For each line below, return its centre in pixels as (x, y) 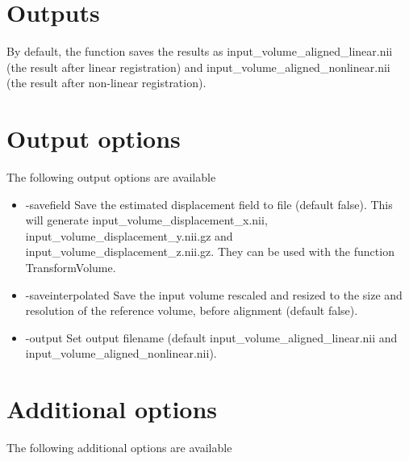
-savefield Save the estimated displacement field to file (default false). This (209, 204)
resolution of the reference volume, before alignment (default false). (192, 310)
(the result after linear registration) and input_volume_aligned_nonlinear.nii (198, 67)
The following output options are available (111, 177)
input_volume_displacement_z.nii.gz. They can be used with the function (210, 251)
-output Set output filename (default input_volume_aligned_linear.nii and (211, 337)
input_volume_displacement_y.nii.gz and (129, 235)
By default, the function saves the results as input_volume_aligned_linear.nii (200, 51)
